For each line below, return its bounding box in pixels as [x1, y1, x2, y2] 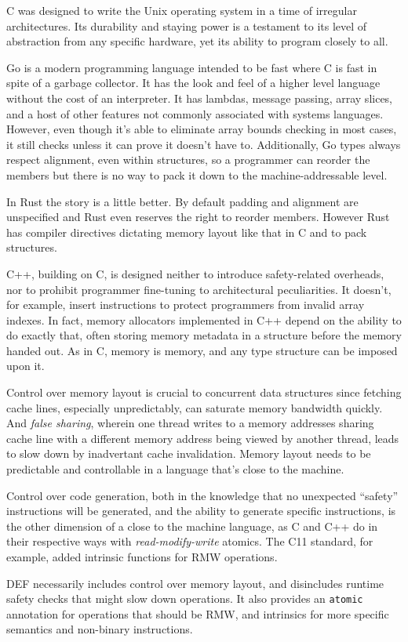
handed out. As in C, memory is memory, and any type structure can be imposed [6, 342, 398, 358]
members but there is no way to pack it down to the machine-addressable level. [6, 166, 388, 183]
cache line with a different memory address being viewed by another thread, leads [6, 430, 399, 446]
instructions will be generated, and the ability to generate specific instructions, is [6, 502, 396, 519]
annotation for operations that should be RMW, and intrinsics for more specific [6, 605, 389, 622]
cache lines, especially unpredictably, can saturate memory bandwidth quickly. [6, 399, 383, 415]
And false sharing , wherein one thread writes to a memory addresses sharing [6, 415, 374, 431]
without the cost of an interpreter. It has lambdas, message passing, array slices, [6, 89, 393, 106]
